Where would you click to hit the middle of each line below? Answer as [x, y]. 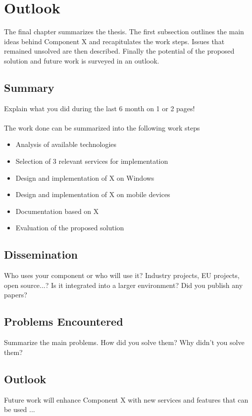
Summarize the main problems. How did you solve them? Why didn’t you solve [124, 342]
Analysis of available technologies [66, 144]
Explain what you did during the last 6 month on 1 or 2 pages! [100, 108]
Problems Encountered [64, 321]
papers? [16, 295]
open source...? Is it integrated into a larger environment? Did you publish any [124, 285]
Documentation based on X [57, 211]
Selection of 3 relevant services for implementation [92, 161]
